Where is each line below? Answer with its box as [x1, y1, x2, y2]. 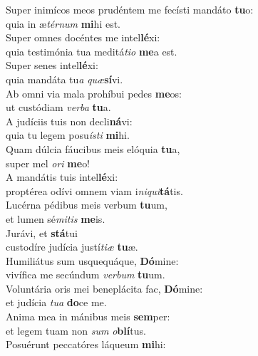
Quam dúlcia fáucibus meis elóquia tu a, [6, 141, 180, 156]
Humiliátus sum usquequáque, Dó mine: [6, 253, 179, 268]
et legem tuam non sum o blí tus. [6, 323, 146, 337]
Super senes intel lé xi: [6, 58, 98, 73]
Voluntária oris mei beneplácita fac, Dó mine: [6, 281, 203, 295]
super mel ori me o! [6, 155, 91, 170]
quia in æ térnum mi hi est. [6, 16, 121, 31]
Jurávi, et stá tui [6, 225, 78, 240]
